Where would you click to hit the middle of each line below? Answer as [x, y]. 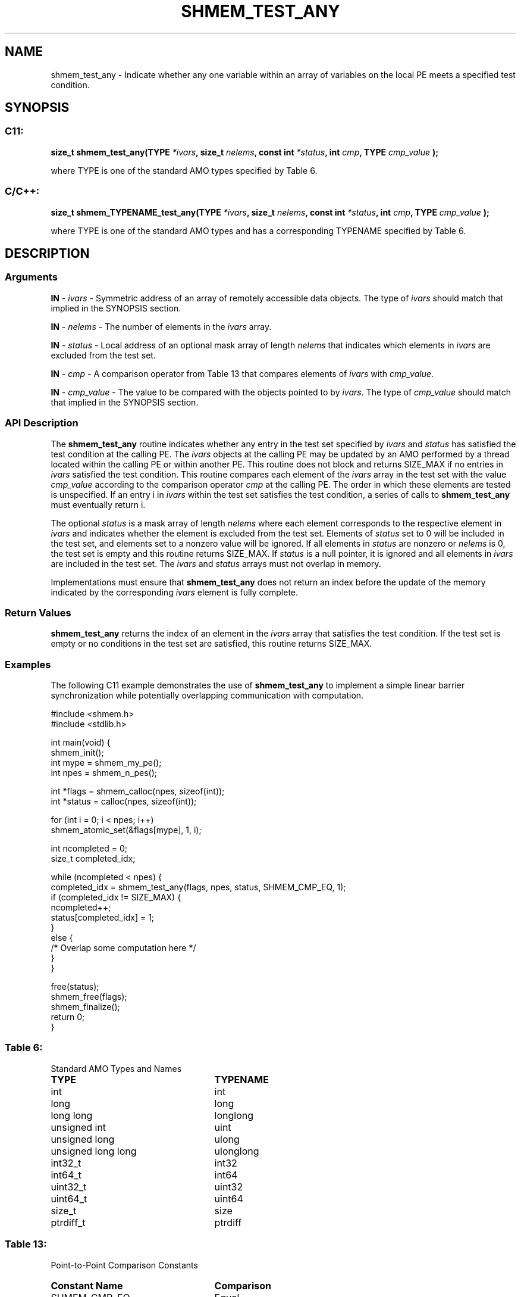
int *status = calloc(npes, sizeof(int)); [124, 802]
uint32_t [69, 1187]
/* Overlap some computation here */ [123, 948]
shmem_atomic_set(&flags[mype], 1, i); [126, 830]
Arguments [31, 277]
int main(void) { [81, 743]
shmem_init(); [77, 753]
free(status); [75, 987]
